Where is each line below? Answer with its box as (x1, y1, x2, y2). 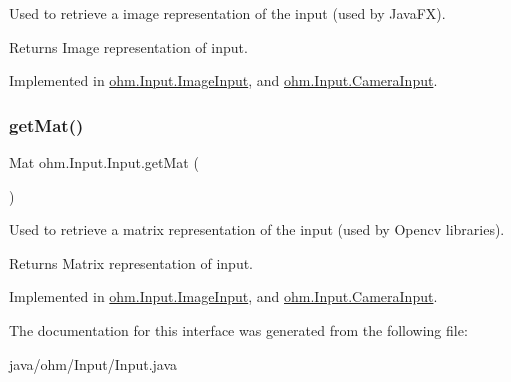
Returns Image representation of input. (9, 36, 248, 57)
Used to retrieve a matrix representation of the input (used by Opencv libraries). (9, 219, 505, 240)
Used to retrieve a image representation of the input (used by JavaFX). (9, 3, 446, 23)
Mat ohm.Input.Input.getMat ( (9, 152, 199, 172)
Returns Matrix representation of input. (9, 252, 254, 273)
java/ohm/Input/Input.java (9, 353, 178, 374)
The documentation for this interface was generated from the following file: (9, 319, 468, 340)
